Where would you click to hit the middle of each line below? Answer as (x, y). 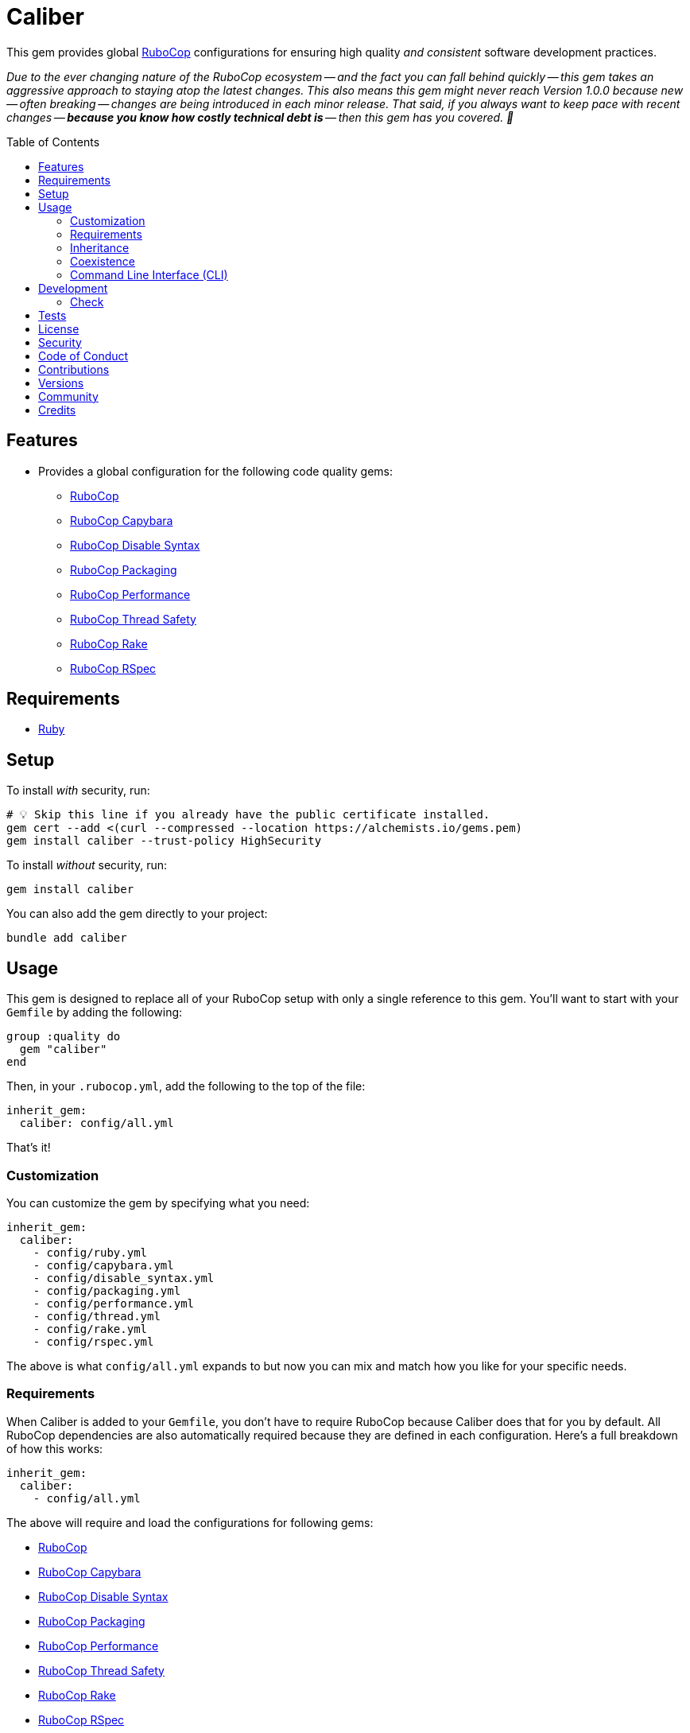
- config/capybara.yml (103, 1265)
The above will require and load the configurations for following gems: (190, 1522)
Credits (57, 410)
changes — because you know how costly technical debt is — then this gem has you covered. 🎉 (260, 117)
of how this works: (55, 1448)
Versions (61, 383)
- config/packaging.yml (107, 1290)
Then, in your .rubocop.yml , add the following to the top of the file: (186, 1086)
